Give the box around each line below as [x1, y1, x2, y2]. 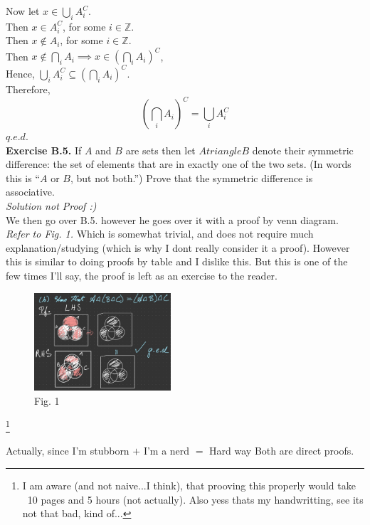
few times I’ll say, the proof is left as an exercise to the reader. [6, 268, 277, 283]
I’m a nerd [143, 443, 190, 458]
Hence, [6, 65, 35, 80]
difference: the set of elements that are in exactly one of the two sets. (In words [6, 157, 351, 171]
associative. [6, 184, 55, 199]
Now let [6, 4, 40, 18]
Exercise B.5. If [6, 142, 82, 157]
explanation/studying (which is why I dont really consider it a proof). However [6, 240, 350, 255]
